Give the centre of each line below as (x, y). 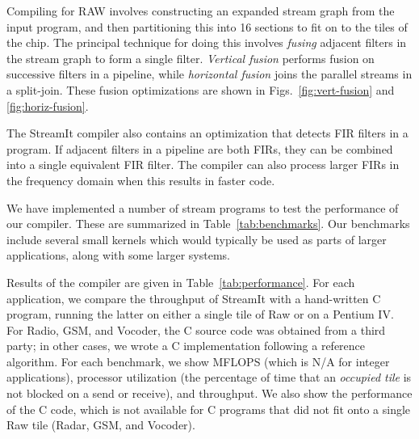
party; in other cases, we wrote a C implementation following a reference (186, 346)
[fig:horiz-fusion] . (48, 106)
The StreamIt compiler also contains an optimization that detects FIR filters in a (207, 133)
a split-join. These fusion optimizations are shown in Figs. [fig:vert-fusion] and (201, 89)
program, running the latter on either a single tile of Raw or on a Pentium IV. (200, 314)
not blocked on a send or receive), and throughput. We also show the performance (209, 393)
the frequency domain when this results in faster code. (141, 180)
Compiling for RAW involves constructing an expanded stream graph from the (201, 11)
